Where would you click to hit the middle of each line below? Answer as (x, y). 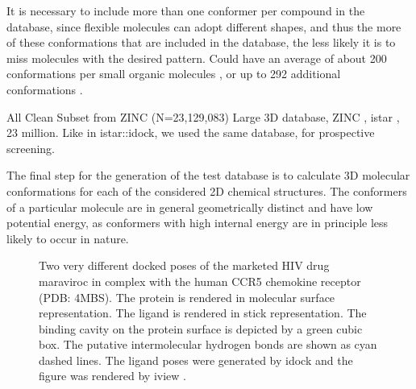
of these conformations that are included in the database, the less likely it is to (201, 42)
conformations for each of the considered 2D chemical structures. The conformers (207, 190)
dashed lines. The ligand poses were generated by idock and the (196, 360)
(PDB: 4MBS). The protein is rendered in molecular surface (187, 297)
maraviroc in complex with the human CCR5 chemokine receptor (200, 281)
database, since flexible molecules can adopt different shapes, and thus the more (204, 26)
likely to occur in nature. (68, 238)
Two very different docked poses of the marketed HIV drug (184, 265)
